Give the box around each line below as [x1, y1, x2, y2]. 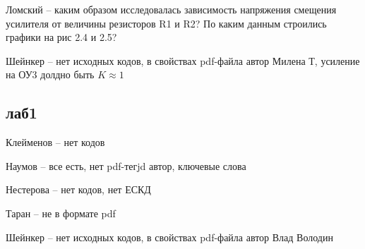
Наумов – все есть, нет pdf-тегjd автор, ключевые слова [6, 158, 246, 173]
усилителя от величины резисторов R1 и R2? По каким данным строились [6, 16, 327, 30]
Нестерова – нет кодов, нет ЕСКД [6, 182, 151, 197]
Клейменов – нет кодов [6, 135, 105, 150]
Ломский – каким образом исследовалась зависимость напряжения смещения [6, 2, 337, 16]
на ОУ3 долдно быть [6, 67, 95, 82]
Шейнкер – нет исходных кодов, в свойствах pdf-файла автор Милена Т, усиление [6, 53, 360, 68]
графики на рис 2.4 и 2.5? [6, 30, 117, 44]
